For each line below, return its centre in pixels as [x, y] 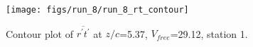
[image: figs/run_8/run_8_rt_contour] [97, 10]
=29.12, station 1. [209, 33]
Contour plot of [39, 33]
